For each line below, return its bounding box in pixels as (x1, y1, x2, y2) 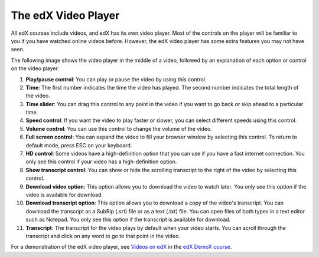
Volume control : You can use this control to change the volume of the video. (25, 125, 212, 132)
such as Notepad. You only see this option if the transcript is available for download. (25, 216, 231, 223)
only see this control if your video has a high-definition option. (25, 158, 177, 165)
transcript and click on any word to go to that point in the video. (25, 232, 180, 239)
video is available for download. (25, 191, 103, 198)
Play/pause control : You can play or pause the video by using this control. (25, 75, 207, 83)
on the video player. (11, 65, 59, 72)
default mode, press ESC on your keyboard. (25, 141, 132, 149)
